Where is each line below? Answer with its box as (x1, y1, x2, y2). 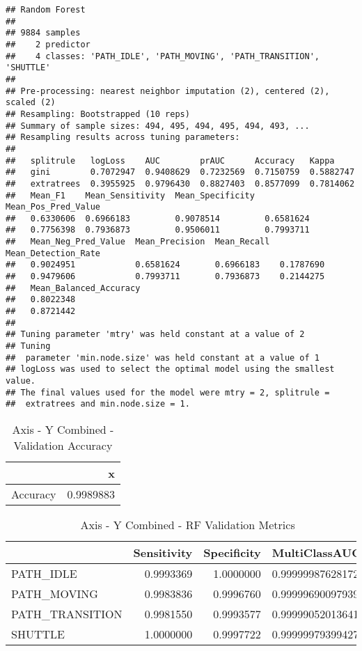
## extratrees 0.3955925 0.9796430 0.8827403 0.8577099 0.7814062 (6, 178, 355, 189)
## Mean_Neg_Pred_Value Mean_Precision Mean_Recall (6, 237, 270, 247)
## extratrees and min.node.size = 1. (6, 399, 190, 409)
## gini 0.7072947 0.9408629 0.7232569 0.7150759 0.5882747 (6, 167, 355, 178)
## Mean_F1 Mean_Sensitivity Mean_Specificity (6, 190, 255, 201)
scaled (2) (6, 97, 56, 108)
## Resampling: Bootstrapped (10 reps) (6, 109, 190, 119)
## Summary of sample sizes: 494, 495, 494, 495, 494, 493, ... (6, 120, 310, 131)
